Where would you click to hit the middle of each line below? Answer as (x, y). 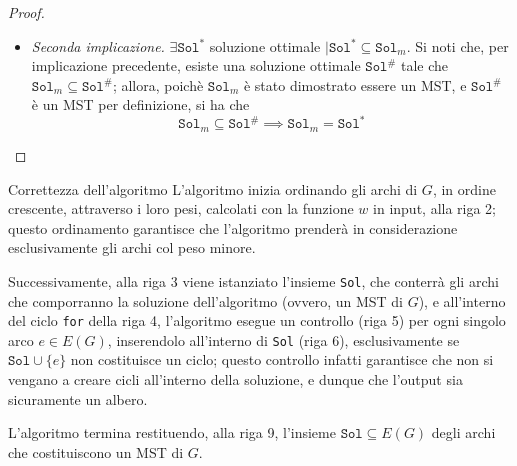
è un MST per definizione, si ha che (140, 104)
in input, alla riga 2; (435, 208)
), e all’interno (462, 300)
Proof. (26, 12)
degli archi (463, 432)
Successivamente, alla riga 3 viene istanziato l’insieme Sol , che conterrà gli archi (253, 280)
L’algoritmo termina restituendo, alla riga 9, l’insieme (172, 432)
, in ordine (464, 188)
